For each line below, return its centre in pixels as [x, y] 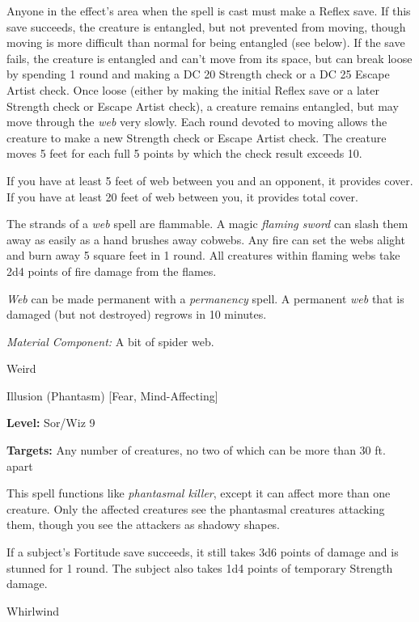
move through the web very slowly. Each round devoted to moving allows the [197, 122]
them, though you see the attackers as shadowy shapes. [144, 525]
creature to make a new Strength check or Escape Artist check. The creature [197, 137]
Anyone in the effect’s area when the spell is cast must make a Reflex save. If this [209, 11]
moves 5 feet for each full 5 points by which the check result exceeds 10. [184, 153]
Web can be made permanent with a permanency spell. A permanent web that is [205, 298]
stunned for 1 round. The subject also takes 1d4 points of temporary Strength [200, 567]
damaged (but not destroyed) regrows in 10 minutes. [137, 314]
